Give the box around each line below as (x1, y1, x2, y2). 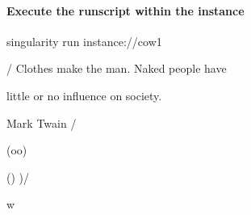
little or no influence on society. (6, 86, 162, 103)
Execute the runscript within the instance (6, 2, 245, 19)
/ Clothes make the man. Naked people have (6, 60, 227, 77)
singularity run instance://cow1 (6, 32, 162, 49)
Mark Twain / (6, 114, 77, 131)
